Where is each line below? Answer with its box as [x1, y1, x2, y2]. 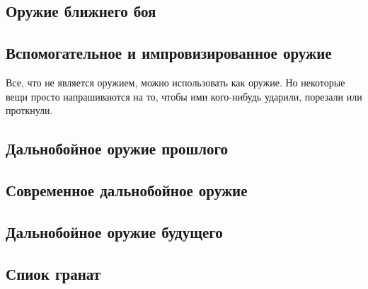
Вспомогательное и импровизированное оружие [6, 42, 332, 64]
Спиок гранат [6, 262, 101, 284]
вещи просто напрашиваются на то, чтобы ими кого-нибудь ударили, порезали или [6, 89, 362, 103]
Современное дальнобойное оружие [6, 178, 248, 200]
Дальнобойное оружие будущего [6, 220, 223, 242]
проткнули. [6, 103, 53, 118]
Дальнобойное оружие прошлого [6, 137, 229, 159]
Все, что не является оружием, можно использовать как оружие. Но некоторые [6, 74, 345, 89]
